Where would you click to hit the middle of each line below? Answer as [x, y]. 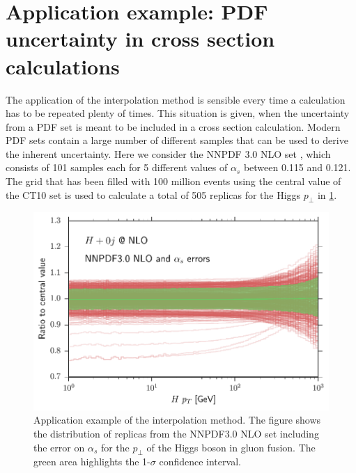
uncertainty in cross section [140, 39]
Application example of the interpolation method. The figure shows [177, 420]
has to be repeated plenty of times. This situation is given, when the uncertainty [178, 113]
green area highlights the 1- [92, 462]
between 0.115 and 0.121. [297, 167]
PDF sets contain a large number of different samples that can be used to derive [177, 140]
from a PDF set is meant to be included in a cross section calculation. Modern [173, 126]
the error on [59, 447]
